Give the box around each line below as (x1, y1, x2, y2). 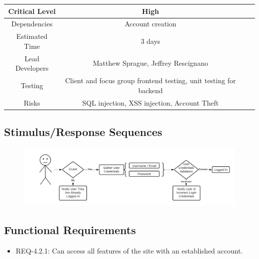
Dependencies (11, 18, 53, 29)
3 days (140, 35, 160, 46)
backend (138, 85, 163, 95)
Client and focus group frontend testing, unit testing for (65, 75, 236, 86)
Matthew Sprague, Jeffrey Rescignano (93, 58, 208, 68)
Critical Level (8, 5, 56, 16)
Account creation (125, 18, 177, 29)
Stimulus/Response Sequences (4, 124, 162, 139)
